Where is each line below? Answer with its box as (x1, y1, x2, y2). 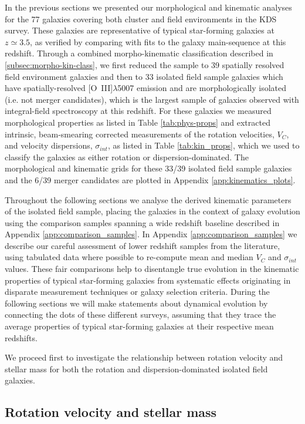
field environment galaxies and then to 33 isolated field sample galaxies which (5, 70, 283, 82)
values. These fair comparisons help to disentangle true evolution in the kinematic (5, 263, 299, 275)
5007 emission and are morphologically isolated (117, 82, 287, 94)
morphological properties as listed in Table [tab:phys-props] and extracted (5, 116, 270, 128)
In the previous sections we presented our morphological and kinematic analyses (5, 1, 292, 13)
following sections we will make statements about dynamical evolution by (5, 297, 268, 309)
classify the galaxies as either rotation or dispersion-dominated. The (5, 150, 249, 163)
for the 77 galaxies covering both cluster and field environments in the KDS (5, 12, 277, 25)
